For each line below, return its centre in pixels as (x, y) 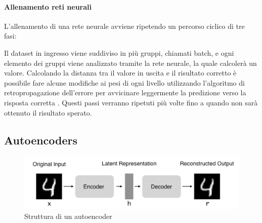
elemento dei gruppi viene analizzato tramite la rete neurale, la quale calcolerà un (130, 63)
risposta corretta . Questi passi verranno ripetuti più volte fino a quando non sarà (131, 102)
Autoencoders (41, 140)
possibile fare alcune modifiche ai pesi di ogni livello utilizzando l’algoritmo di (124, 82)
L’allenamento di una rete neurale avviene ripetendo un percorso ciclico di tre (124, 26)
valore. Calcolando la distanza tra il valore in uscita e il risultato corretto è (120, 73)
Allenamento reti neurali (48, 6)
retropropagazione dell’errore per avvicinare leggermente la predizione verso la (125, 92)
